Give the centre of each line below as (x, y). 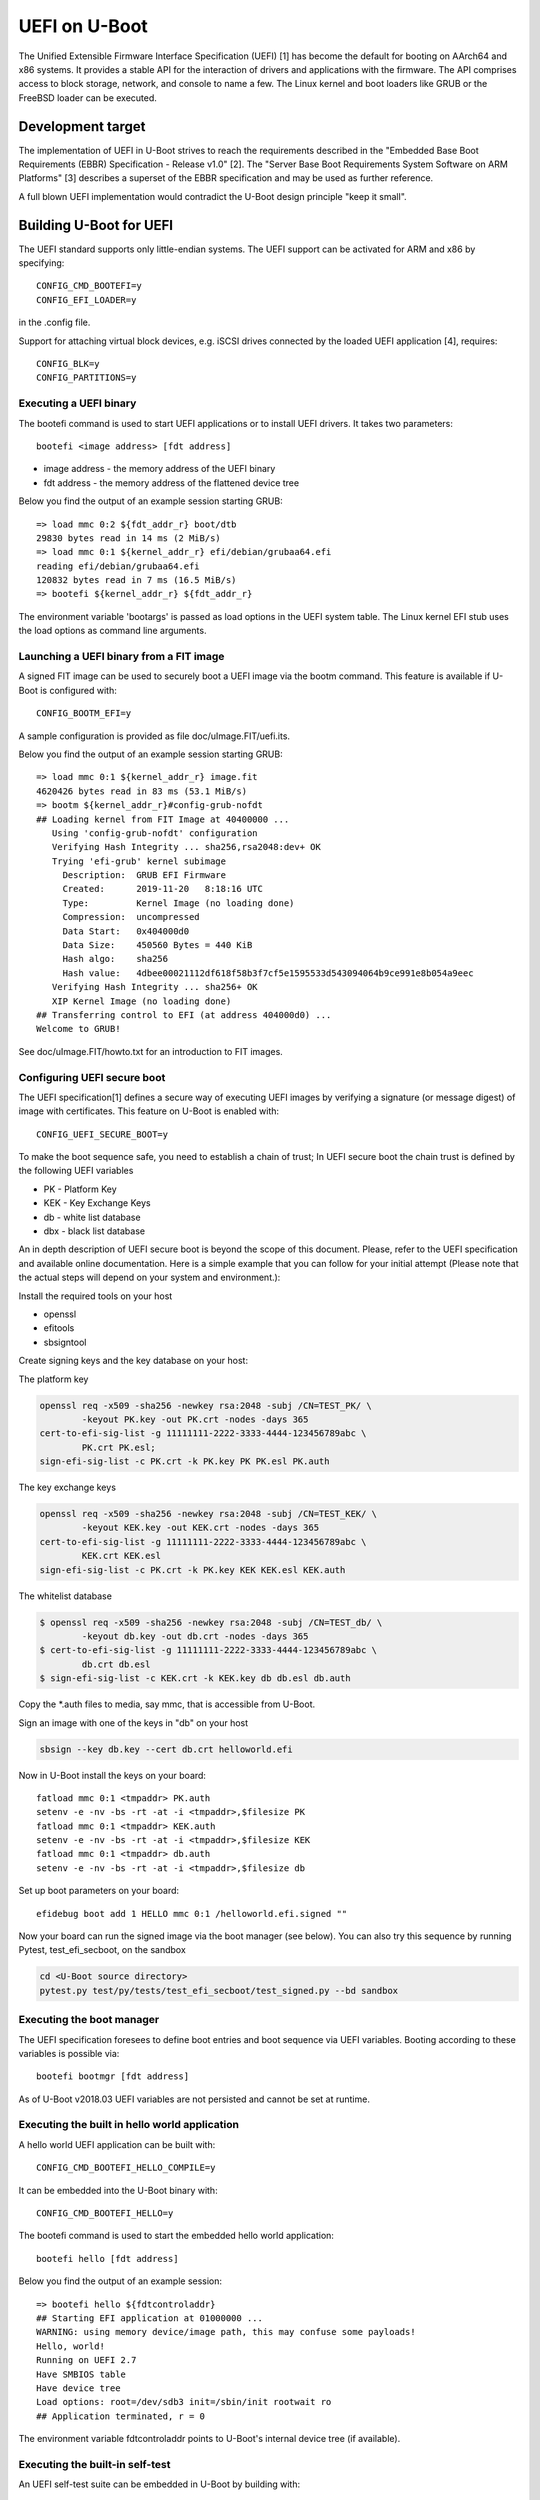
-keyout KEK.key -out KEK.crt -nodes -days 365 (200, 1528)
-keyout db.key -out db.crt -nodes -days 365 (195, 1636)
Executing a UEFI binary (77, 403)
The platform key (53, 1379)
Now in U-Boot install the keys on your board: (112, 1775)
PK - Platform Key (80, 1189)
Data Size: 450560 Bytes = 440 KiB (157, 945)
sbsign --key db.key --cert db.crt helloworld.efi (166, 1749)
